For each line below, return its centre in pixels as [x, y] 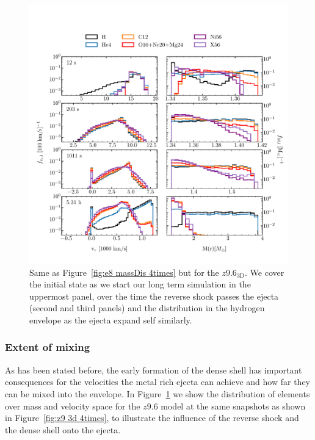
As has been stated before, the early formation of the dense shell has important [154, 370]
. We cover [265, 272]
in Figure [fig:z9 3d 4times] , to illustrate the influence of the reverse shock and [152, 418]
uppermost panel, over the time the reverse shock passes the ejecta [154, 296]
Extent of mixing [48, 347]
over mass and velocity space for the [73, 406]
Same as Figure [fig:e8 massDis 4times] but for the [124, 272]
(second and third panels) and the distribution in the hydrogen [147, 308]
